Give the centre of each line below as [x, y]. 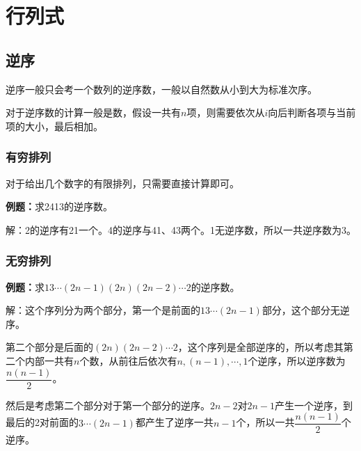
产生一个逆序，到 [314, 405]
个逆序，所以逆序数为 [297, 360]
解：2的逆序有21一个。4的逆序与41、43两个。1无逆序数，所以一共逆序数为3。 [181, 229]
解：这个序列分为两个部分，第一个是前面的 [103, 310]
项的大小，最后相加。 [54, 126]
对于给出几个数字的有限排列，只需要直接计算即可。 [122, 183]
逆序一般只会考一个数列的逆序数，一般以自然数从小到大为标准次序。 [161, 89]
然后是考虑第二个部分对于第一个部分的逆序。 [108, 405]
